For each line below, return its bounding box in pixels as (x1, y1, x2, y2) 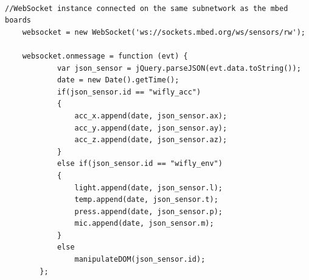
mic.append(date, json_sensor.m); (74, 219, 214, 228)
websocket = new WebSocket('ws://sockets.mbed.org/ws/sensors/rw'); (22, 27, 305, 37)
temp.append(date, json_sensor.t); (74, 195, 218, 204)
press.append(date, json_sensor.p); (74, 207, 223, 216)
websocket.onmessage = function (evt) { (22, 51, 188, 60)
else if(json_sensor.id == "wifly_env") (57, 159, 223, 168)
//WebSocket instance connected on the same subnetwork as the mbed (5, 4, 288, 13)
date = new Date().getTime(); (57, 76, 179, 85)
